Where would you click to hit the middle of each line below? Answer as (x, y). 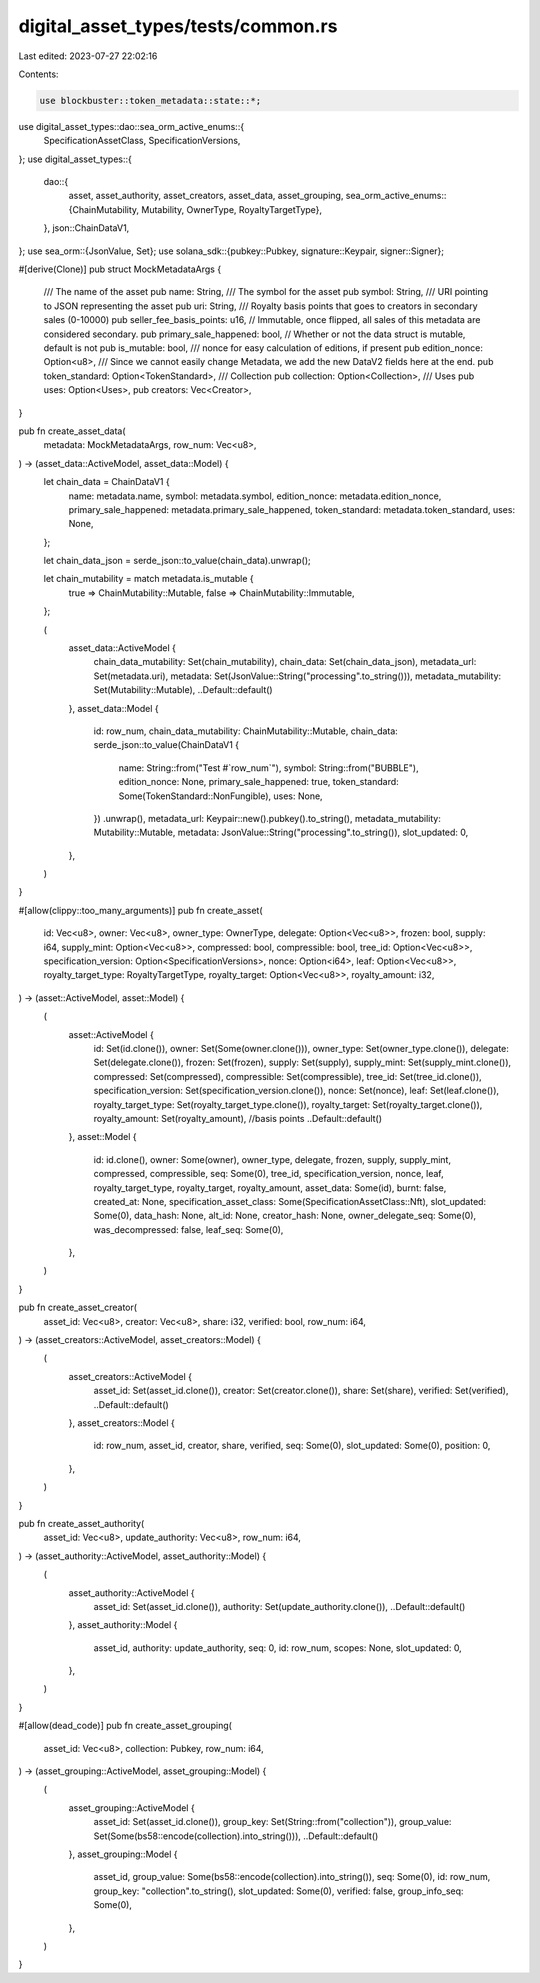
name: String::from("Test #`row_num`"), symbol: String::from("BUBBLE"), (268, 767)
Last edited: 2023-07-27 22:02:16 (88, 56)
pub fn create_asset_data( (72, 431)
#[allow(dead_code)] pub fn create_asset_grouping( (125, 1726)
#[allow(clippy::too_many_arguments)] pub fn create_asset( (141, 910)
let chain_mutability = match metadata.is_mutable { (148, 579)
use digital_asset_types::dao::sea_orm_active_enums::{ (131, 126)
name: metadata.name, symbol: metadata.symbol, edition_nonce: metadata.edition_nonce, (255, 496)
